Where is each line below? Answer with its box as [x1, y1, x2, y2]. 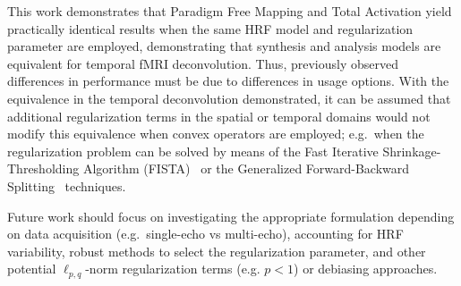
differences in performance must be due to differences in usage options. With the [7, 71, 449, 90]
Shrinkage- [382, 141, 441, 160]
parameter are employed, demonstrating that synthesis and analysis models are [7, 37, 441, 55]
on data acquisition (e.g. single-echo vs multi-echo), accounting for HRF [7, 224, 404, 243]
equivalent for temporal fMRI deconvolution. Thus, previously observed [7, 54, 398, 72]
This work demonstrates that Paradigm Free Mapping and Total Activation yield [7, 2, 452, 20]
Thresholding [7, 159, 80, 178]
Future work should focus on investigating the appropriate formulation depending [7, 206, 455, 225]
